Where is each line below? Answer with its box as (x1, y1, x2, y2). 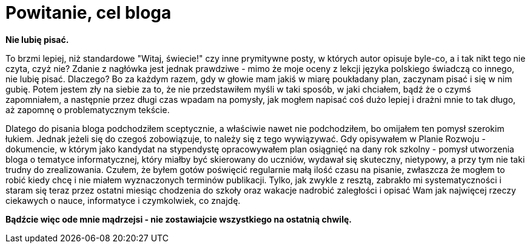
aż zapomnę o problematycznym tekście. (5, 104, 170, 115)
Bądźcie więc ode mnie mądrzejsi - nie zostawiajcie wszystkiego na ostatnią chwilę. (5, 214, 352, 224)
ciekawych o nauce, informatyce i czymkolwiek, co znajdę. (5, 195, 241, 206)
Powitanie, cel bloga (5, 2, 172, 23)
